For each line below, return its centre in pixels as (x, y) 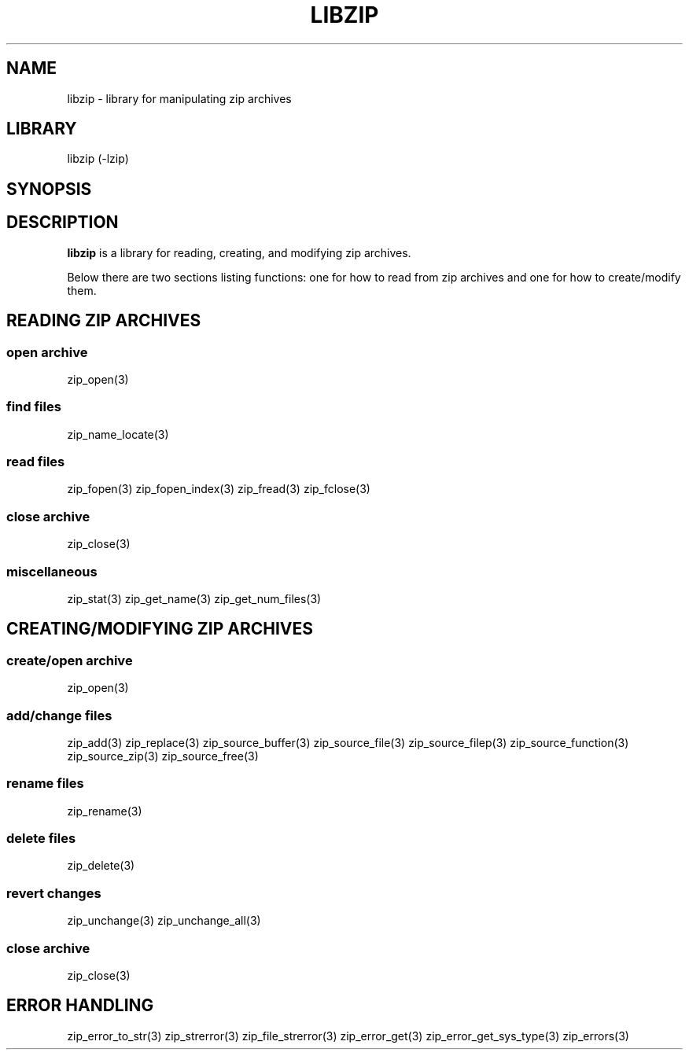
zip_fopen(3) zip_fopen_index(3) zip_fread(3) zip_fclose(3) (219, 489)
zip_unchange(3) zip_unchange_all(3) (164, 921)
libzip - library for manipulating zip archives (179, 98)
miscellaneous (52, 571)
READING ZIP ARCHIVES (104, 321)
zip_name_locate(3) (118, 434)
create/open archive (70, 660)
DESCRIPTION (63, 223)
